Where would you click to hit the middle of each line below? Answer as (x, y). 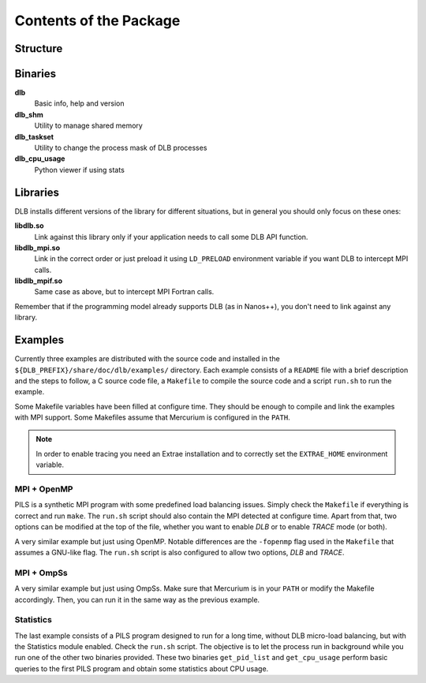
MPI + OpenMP (44, 489)
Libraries (37, 192)
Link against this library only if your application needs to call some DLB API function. (171, 237)
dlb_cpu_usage (40, 159)
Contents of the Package (97, 21)
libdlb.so (29, 226)
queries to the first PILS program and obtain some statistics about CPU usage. (142, 668)
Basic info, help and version (79, 103)
